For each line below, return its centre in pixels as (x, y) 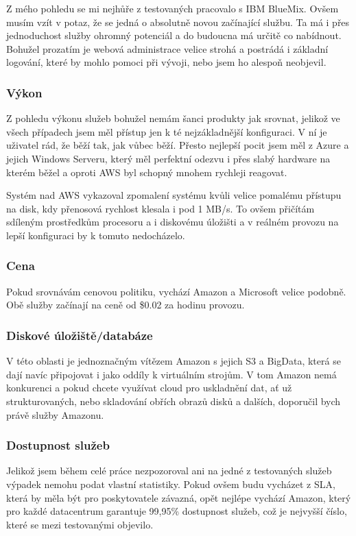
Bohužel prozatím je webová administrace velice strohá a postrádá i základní (167, 48)
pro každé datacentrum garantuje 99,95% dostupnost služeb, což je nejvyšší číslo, (177, 511)
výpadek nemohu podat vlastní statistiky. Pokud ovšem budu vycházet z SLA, (171, 484)
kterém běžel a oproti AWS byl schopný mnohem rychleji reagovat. (147, 172)
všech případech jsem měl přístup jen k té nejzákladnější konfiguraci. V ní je (167, 131)
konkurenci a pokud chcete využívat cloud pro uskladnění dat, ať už (149, 388)
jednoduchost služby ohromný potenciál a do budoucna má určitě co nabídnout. (174, 35)
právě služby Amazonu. (55, 414)
